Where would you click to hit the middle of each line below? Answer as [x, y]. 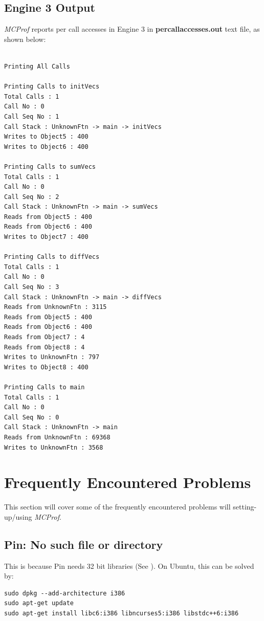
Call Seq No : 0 [32, 417]
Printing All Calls [37, 66]
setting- [245, 507]
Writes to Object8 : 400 [46, 367]
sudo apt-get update [39, 603]
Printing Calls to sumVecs [50, 167]
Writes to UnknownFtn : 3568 [54, 447]
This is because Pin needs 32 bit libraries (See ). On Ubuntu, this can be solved [129, 565]
